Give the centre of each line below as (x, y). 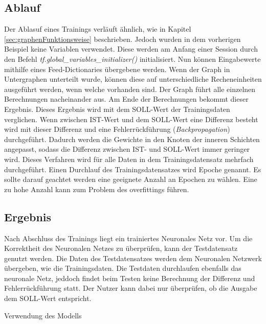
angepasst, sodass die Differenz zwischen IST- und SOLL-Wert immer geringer (127, 149)
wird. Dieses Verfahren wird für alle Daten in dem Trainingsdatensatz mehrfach (129, 159)
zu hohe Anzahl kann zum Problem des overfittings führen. (97, 189)
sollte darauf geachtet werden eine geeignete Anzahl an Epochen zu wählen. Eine (131, 179)
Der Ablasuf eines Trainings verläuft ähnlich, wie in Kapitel (98, 29)
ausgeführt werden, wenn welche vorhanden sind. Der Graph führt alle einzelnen (130, 89)
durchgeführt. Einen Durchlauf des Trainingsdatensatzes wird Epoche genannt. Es (133, 169)
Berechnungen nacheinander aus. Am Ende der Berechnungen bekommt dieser (126, 99)
